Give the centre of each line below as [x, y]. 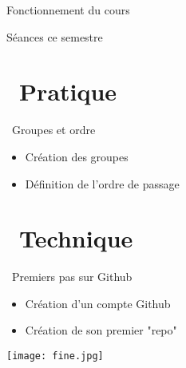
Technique [76, 238]
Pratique [68, 91]
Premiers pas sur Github [72, 277]
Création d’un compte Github [98, 303]
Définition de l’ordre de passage [102, 183]
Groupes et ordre [53, 130]
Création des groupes [77, 156]
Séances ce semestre [55, 36]
